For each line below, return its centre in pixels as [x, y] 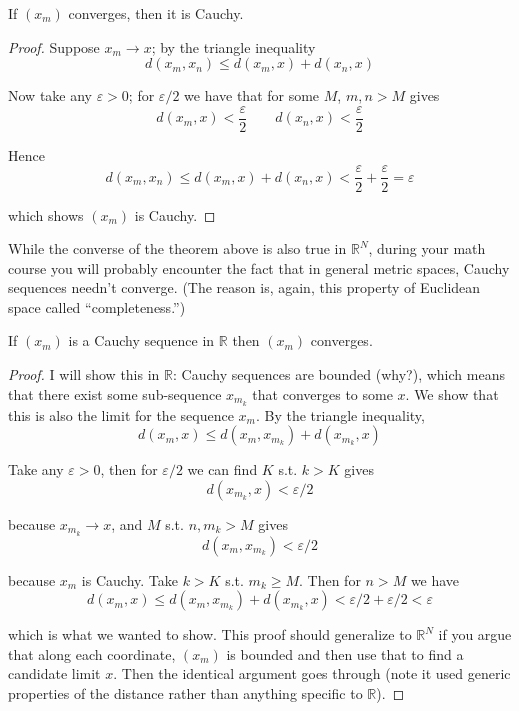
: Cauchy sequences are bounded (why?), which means [338, 374]
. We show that [452, 393]
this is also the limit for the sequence [121, 414]
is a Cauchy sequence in [141, 340]
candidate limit [54, 673]
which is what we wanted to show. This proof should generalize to [210, 634]
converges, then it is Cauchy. [156, 13]
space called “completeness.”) [97, 306]
